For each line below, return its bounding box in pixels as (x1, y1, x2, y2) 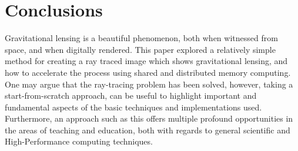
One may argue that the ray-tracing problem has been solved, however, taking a (5, 78, 293, 90)
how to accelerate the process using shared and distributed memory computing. (5, 66, 291, 78)
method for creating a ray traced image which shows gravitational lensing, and (5, 55, 288, 67)
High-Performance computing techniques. (5, 135, 153, 147)
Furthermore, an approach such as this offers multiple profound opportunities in (5, 112, 293, 125)
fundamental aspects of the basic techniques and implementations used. (5, 100, 262, 113)
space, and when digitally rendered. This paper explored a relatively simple (5, 43, 276, 55)
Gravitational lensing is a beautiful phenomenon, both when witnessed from (5, 32, 278, 44)
